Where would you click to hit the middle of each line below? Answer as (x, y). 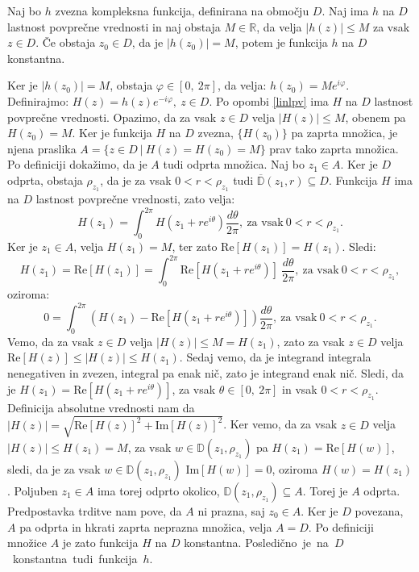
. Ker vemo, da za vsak (280, 424)
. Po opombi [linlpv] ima (269, 100)
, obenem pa (375, 117)
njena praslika (42, 148)
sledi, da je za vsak (54, 468)
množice (27, 543)
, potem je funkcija (281, 42)
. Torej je (325, 490)
